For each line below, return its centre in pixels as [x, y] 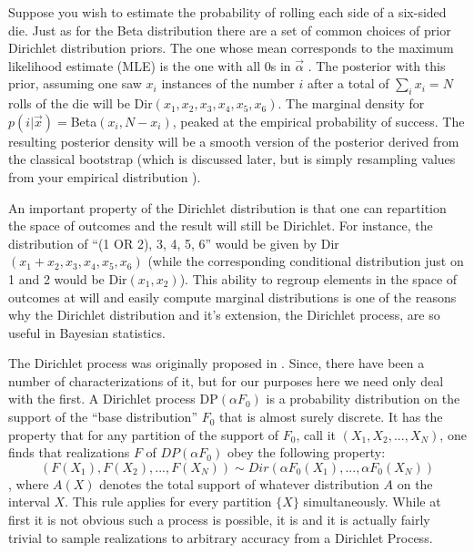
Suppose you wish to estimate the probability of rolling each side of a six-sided [227, 12]
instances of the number [228, 83]
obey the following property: [306, 452]
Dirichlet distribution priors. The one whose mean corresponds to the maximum [231, 48]
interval [29, 502]
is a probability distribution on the [363, 399]
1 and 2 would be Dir [68, 278]
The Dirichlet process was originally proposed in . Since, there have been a [217, 363]
